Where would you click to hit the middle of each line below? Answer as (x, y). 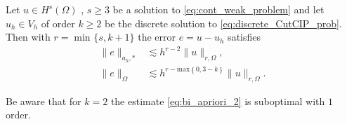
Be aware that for (44, 101)
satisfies (244, 37)
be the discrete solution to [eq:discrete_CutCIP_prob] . (223, 23)
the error (157, 37)
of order (58, 23)
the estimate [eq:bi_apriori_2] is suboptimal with (218, 101)
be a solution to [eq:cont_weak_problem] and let (218, 9)
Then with (28, 37)
